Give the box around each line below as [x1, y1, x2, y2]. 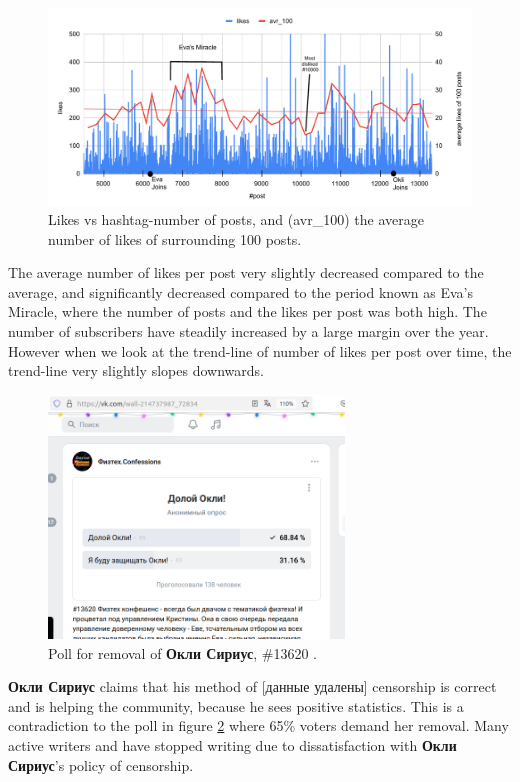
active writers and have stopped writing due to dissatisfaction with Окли [8, 735, 457, 756]
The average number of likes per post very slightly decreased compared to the [8, 262, 484, 283]
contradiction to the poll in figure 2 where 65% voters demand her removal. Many [8, 715, 509, 736]
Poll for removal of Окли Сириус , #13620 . [48, 642, 317, 663]
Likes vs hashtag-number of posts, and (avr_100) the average [48, 209, 424, 230]
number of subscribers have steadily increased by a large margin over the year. [8, 321, 489, 342]
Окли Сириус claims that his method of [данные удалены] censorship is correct [8, 676, 497, 697]
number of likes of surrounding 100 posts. [48, 228, 302, 249]
